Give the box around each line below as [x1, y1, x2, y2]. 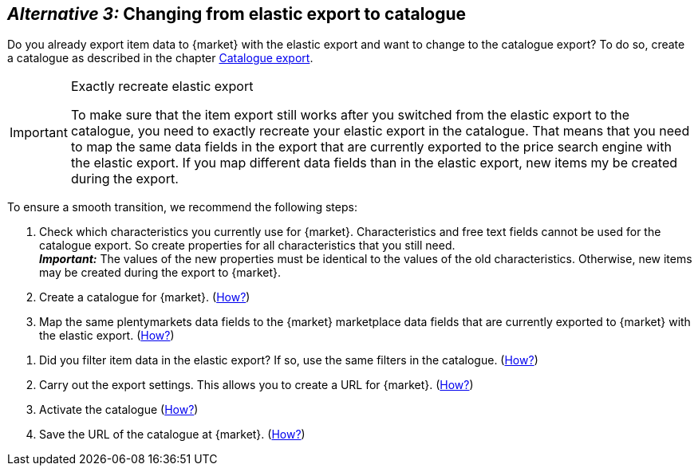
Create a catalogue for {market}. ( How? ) [39, 290, 250, 305]
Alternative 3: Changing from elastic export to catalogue [7, 4, 467, 24]
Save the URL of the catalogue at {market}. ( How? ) [39, 427, 306, 442]
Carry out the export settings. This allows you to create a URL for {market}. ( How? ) [39, 378, 474, 392]
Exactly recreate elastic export [70, 78, 254, 95]
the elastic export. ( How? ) [39, 328, 175, 343]
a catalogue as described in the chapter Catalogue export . [7, 51, 314, 65]
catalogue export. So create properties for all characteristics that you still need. [39, 238, 455, 253]
